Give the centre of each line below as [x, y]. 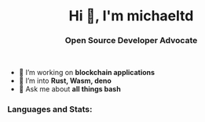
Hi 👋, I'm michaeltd [131, 16]
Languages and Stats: [50, 109]
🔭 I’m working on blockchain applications [86, 73]
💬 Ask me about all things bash [70, 89]
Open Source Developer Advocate [131, 41]
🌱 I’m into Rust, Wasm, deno [65, 81]
